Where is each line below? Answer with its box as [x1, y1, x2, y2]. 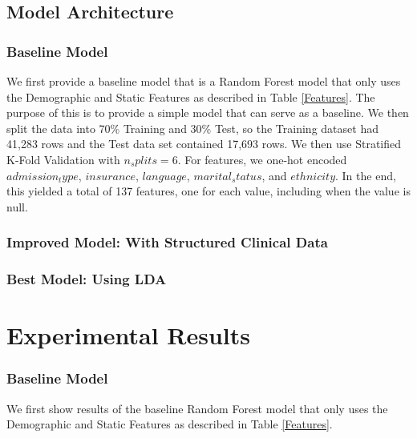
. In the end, [335, 167, 396, 183]
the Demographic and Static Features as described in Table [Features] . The [6, 88, 375, 105]
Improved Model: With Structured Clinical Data [6, 232, 328, 252]
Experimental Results [6, 319, 250, 352]
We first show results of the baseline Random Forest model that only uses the [6, 400, 388, 416]
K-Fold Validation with [6, 151, 120, 167]
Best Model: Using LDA [6, 269, 167, 289]
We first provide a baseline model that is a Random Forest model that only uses [6, 73, 401, 89]
